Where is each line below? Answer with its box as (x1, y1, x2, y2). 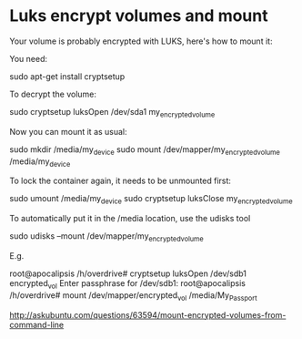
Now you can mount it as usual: (9, 126, 127, 137)
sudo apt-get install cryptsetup (9, 70, 126, 82)
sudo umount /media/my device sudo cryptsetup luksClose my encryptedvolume (9, 193, 293, 206)
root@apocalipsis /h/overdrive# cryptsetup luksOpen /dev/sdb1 (9, 268, 247, 279)
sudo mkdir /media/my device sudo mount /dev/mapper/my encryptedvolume (9, 143, 280, 157)
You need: (9, 53, 48, 64)
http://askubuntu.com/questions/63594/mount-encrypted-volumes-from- (9, 309, 287, 320)
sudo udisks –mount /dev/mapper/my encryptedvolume (9, 231, 205, 243)
